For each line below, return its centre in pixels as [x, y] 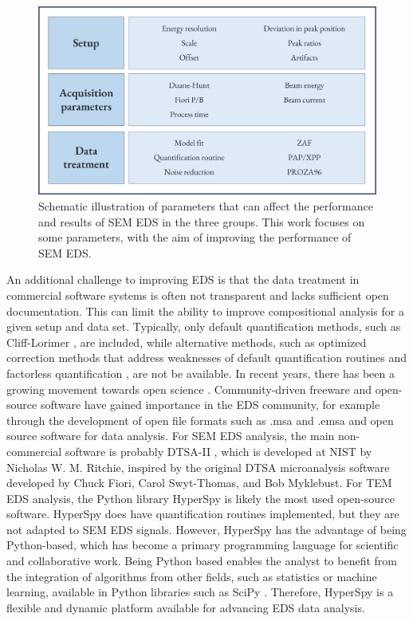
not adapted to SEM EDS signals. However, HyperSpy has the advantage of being [206, 529]
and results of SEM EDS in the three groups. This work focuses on [202, 221]
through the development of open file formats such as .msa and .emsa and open [200, 420]
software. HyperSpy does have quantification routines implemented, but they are [203, 514]
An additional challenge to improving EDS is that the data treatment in [183, 279]
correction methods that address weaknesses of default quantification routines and [206, 358]
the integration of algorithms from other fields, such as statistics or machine [192, 576]
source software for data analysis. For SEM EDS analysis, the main [171, 436]
